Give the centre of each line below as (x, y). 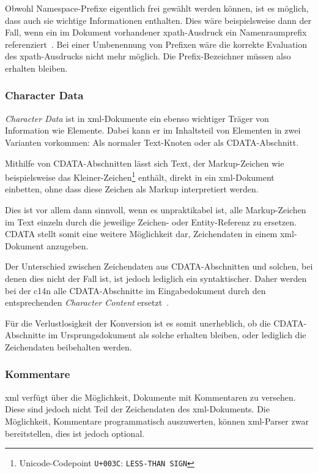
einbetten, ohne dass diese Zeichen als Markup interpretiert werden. (132, 189)
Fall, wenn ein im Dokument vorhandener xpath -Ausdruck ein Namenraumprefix (156, 32)
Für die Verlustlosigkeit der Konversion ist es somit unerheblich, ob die (138, 323)
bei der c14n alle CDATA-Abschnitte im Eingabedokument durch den (135, 290)
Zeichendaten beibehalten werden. (68, 346)
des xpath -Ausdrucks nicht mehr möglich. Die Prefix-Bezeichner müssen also (148, 56)
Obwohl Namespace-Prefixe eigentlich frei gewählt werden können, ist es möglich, (157, 8)
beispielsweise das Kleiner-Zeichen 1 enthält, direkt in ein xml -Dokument (140, 176)
